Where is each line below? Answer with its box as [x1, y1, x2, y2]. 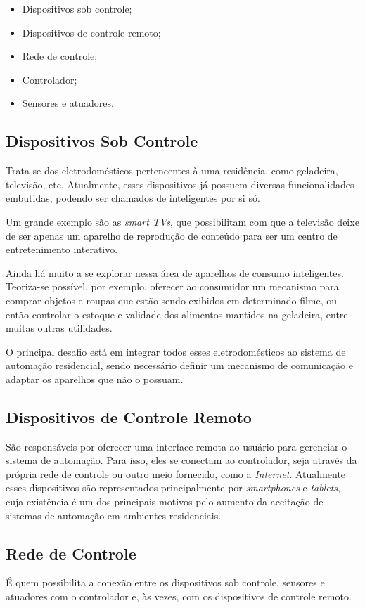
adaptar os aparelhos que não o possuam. [6, 371, 184, 386]
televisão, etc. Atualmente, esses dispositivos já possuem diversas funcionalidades [6, 176, 354, 191]
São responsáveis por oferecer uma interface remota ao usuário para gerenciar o [6, 439, 347, 453]
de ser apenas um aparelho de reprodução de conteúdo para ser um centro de [6, 228, 338, 242]
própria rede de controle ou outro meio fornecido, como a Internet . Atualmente [6, 466, 346, 481]
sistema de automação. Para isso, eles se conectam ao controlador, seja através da [6, 453, 357, 467]
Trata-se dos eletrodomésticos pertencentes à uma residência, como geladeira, [6, 163, 338, 178]
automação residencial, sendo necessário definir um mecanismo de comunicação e [6, 358, 353, 373]
